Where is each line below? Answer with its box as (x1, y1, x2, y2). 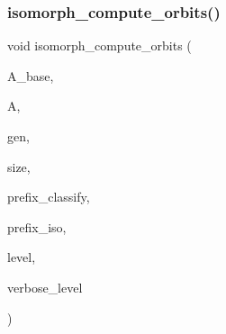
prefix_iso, (7, 217, 67, 236)
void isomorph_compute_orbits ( (7, 36, 192, 55)
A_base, (7, 66, 54, 85)
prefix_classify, (7, 187, 90, 206)
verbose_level (7, 277, 83, 296)
